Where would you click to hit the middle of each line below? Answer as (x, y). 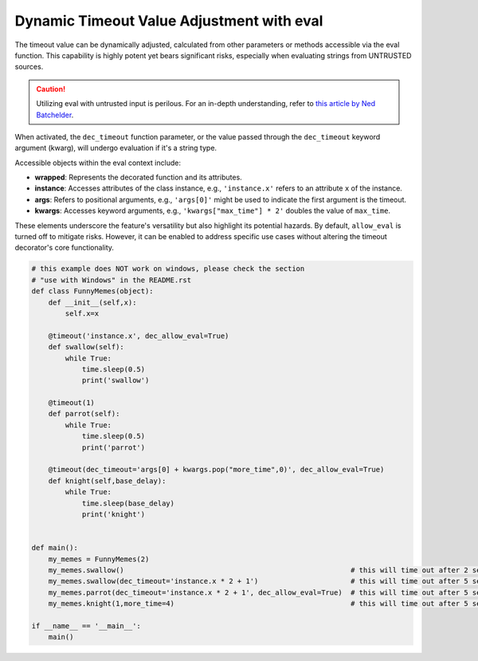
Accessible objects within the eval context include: (98, 163)
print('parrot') (114, 447)
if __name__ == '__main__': (86, 626)
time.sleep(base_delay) (128, 503)
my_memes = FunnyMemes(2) (99, 559)
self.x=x (82, 313)
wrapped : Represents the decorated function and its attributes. (138, 177)
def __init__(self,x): (92, 302)
